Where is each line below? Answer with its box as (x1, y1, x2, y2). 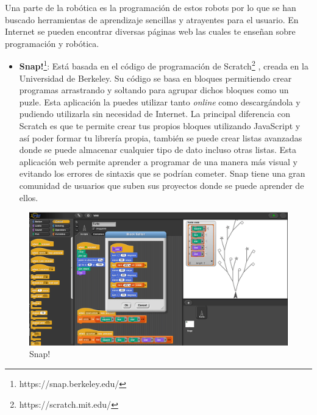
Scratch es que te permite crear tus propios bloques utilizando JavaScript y (19, 119, 301, 132)
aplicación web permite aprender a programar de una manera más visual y (19, 155, 297, 168)
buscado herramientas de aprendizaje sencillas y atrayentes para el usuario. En (5, 13, 299, 26)
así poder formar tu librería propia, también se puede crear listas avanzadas (19, 131, 302, 144)
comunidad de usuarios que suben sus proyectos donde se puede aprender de (19, 179, 304, 191)
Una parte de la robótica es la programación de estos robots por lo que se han (5, 1, 296, 13)
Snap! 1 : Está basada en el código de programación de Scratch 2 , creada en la (19, 58, 308, 73)
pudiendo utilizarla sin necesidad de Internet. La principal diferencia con (19, 107, 291, 120)
